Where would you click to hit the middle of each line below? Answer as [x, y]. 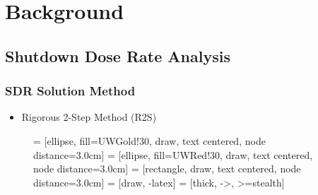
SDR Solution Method [70, 91]
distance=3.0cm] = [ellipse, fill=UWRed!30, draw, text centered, [173, 154]
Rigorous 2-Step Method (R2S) [89, 117]
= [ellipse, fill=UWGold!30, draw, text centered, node [149, 140]
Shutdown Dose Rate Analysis [118, 55]
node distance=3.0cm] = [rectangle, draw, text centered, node [167, 169]
